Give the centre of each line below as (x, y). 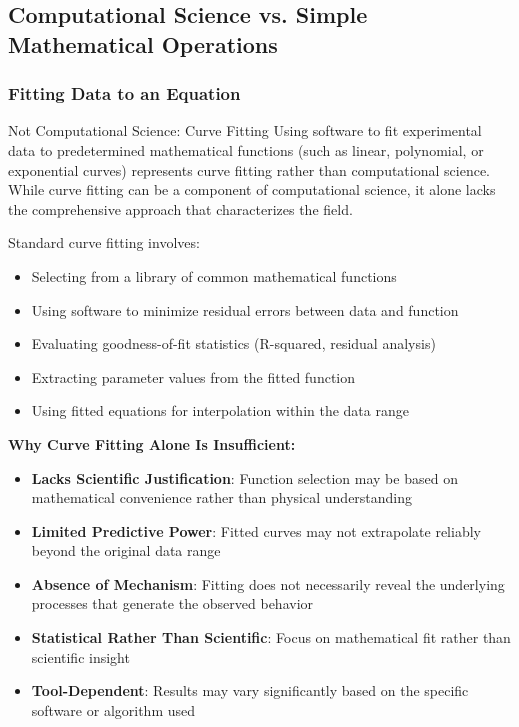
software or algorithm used (113, 709)
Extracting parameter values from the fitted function (193, 376)
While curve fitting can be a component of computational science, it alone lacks (252, 189)
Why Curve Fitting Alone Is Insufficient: (152, 443)
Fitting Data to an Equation (124, 93)
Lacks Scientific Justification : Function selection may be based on (244, 477)
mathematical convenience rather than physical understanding (222, 497)
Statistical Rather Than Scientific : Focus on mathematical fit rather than (271, 637)
